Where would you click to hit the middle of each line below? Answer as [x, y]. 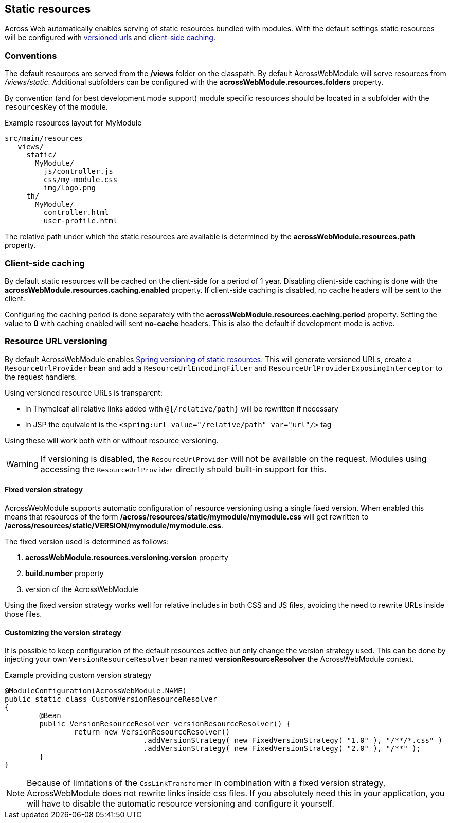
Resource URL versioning [56, 341]
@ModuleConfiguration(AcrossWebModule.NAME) [96, 691]
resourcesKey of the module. [56, 107]
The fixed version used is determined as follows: [87, 541]
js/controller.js [78, 172]
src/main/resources [44, 139]
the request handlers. [41, 377]
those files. [23, 614]
